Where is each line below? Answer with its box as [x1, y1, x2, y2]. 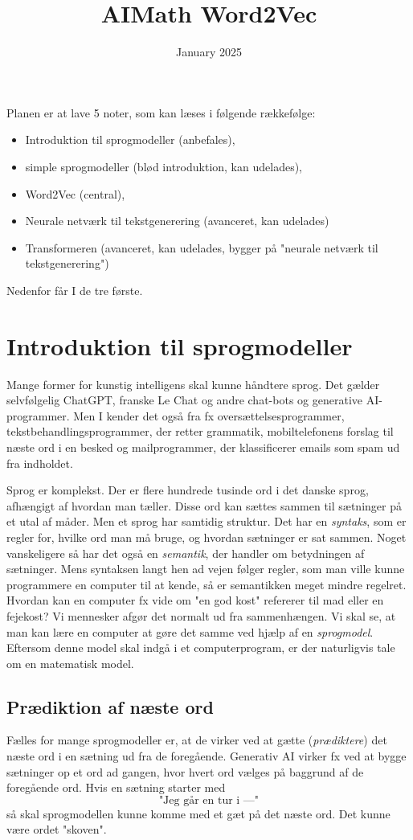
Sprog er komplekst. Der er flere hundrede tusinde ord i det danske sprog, [6, 481, 369, 498]
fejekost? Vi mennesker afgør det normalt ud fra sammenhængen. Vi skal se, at [6, 607, 396, 624]
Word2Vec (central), [25, 185, 125, 202]
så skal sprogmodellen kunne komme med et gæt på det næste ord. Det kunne [6, 805, 391, 822]
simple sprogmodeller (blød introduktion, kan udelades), [25, 158, 302, 174]
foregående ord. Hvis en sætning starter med [6, 779, 226, 796]
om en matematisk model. [6, 654, 134, 671]
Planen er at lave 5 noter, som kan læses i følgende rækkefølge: [6, 104, 316, 121]
